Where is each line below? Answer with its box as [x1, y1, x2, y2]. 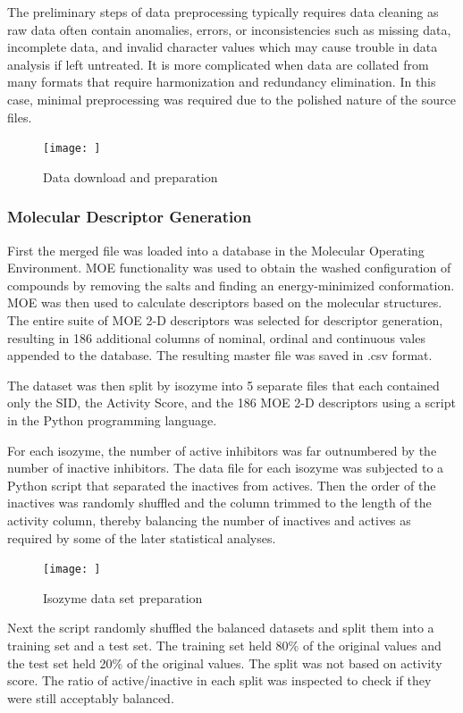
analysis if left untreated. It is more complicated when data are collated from [7, 55, 429, 73]
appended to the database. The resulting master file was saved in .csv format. [7, 346, 433, 365]
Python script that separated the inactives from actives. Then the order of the [7, 475, 436, 494]
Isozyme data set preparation [43, 588, 203, 607]
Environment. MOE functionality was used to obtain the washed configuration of [7, 258, 451, 277]
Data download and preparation [43, 167, 218, 186]
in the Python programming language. [7, 410, 217, 429]
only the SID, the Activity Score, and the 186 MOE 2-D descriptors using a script [7, 393, 456, 412]
